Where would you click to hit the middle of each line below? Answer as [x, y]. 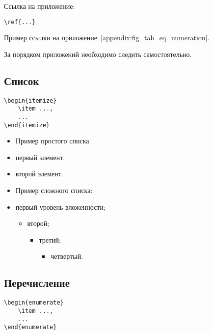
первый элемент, [40, 157]
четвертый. [67, 256]
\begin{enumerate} [34, 303]
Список [22, 80]
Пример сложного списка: [54, 190]
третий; [50, 239]
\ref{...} [20, 22]
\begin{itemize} [30, 100]
